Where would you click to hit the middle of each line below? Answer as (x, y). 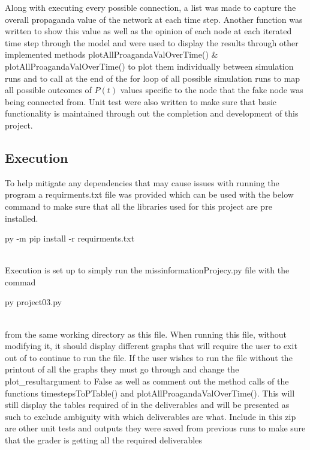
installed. (22, 218)
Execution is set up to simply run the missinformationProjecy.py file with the (147, 270)
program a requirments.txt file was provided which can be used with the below (149, 194)
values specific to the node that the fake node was (212, 90)
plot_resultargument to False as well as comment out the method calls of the (147, 381)
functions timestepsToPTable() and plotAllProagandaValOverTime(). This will (150, 393)
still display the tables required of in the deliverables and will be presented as (147, 405)
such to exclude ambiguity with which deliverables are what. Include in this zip (151, 416)
